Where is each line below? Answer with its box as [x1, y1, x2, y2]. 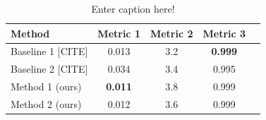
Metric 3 [202, 25, 246, 40]
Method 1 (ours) [11, 79, 82, 94]
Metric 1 [97, 25, 140, 40]
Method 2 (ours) [11, 96, 82, 111]
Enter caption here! [91, 1, 175, 16]
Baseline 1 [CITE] [11, 44, 88, 59]
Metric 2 [150, 25, 193, 40]
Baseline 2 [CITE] [11, 61, 88, 76]
